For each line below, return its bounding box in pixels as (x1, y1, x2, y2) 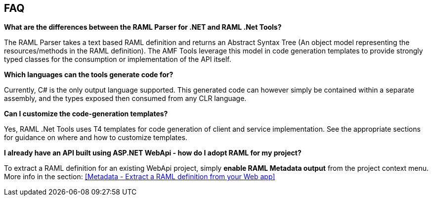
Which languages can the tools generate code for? (4, 70, 173, 79)
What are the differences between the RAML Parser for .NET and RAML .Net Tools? (4, 23, 282, 32)
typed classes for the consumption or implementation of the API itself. (4, 55, 231, 64)
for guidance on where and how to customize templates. (4, 133, 187, 142)
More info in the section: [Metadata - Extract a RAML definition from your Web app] (4, 172, 275, 181)
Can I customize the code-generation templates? (4, 109, 168, 118)
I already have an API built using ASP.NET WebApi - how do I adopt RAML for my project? (4, 149, 302, 157)
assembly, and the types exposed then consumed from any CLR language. (4, 94, 247, 103)
